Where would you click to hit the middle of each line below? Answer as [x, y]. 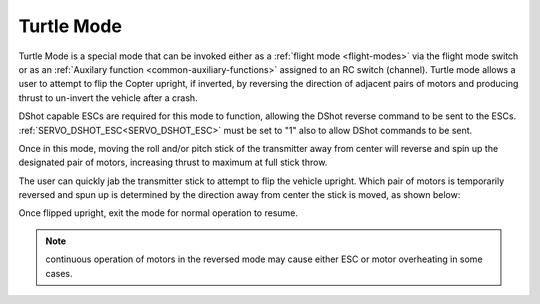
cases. [59, 273]
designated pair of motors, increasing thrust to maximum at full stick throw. [173, 162]
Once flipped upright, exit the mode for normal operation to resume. [158, 213]
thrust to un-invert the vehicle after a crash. [108, 97]
